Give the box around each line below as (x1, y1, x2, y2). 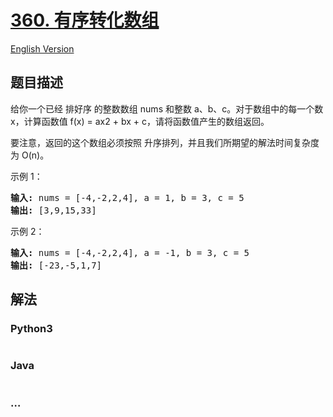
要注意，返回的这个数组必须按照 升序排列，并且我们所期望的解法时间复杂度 (10, 136, 320, 148)
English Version (10, 42, 75, 55)
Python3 (10, 322, 53, 336)
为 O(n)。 (10, 149, 50, 161)
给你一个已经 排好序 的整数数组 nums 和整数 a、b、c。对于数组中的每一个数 (10, 102, 324, 115)
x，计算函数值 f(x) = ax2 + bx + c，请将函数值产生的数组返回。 (10, 115, 270, 127)
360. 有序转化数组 (10, 9, 160, 32)
